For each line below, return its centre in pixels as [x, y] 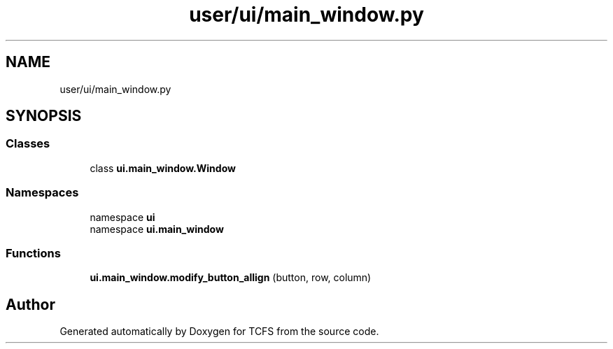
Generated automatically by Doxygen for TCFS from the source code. [219, 332]
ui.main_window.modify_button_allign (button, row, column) [231, 278]
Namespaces [42, 193]
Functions [33, 253]
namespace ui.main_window [157, 229]
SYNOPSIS [44, 116]
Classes [28, 144]
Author [30, 304]
